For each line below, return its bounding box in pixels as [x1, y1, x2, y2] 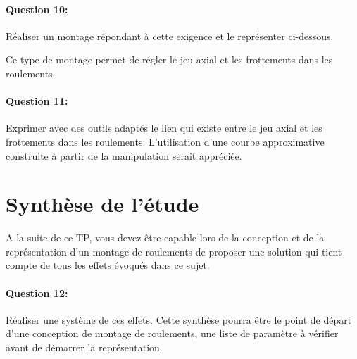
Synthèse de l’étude [6, 189, 199, 218]
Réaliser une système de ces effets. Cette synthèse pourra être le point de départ [6, 312, 352, 327]
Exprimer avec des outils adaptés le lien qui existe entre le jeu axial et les [6, 120, 322, 135]
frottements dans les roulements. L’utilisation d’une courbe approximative [6, 134, 325, 149]
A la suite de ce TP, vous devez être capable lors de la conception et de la [6, 230, 325, 245]
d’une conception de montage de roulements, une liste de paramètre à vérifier [6, 326, 339, 341]
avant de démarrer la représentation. [6, 340, 163, 355]
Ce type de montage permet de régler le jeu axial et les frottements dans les [6, 52, 333, 67]
